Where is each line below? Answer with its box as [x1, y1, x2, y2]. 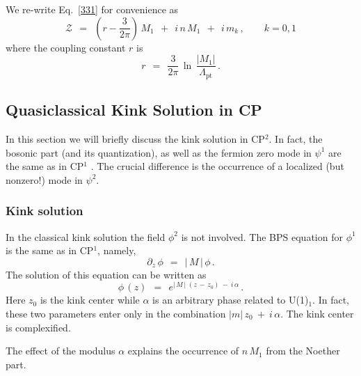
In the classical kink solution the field [6, 229, 166, 244]
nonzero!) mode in [6, 172, 83, 187]
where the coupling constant [6, 40, 126, 54]
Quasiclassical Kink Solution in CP [6, 99, 262, 120]
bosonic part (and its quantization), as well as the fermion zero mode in [6, 145, 312, 159]
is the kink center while [40, 292, 140, 307]
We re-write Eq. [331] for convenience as [6, 2, 179, 16]
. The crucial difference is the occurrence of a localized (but [90, 159, 344, 173]
